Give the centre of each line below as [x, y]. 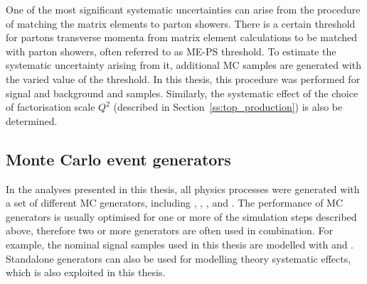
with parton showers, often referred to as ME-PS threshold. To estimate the [171, 51]
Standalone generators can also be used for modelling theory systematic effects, [179, 258]
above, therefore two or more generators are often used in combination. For [169, 230]
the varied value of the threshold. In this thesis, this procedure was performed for [183, 78]
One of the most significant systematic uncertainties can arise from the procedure [183, 9]
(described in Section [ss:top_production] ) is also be [228, 107]
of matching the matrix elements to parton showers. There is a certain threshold [181, 23]
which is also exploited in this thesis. [86, 272]
